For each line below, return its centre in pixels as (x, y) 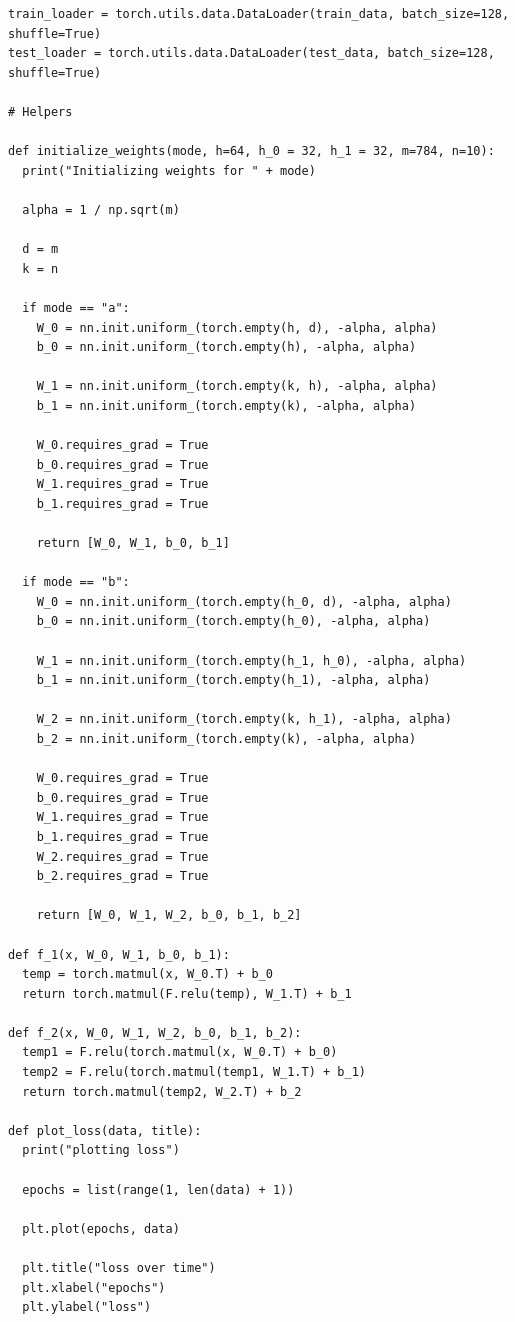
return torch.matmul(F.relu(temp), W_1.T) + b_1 (187, 993)
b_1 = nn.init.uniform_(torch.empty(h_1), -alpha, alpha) (233, 680)
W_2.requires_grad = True (122, 856)
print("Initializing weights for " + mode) (169, 170)
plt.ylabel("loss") (87, 1307)
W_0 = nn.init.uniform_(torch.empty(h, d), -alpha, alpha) (237, 327)
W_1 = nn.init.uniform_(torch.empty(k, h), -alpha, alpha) (237, 386)
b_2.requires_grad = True (122, 876)
